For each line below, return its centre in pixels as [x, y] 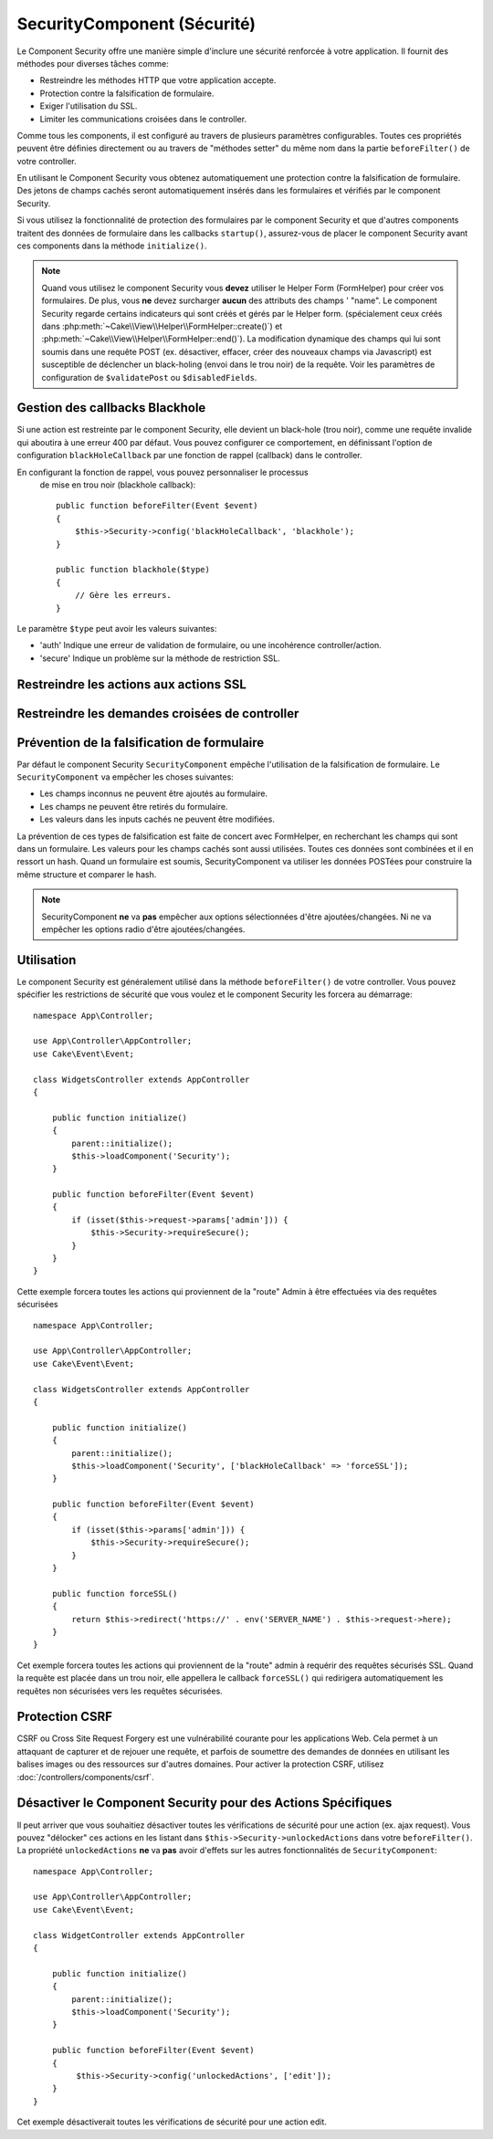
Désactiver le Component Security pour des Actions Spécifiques [205, 1803]
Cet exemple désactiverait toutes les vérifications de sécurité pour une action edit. [172, 2122]
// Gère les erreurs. [123, 595]
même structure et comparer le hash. [87, 874]
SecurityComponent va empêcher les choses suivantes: [126, 777]
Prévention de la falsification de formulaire [141, 743]
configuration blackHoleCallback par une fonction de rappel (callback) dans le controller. [189, 456]
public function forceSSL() [115, 1594]
